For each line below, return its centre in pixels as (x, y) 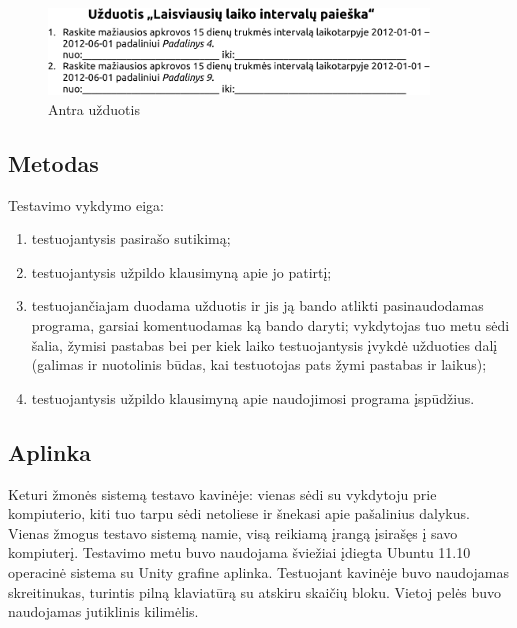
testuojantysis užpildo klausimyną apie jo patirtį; (181, 271)
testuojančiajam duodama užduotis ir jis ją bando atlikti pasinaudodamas (257, 305)
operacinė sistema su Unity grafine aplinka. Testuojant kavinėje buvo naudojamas (259, 571)
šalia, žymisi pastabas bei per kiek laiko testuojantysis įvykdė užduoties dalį (264, 344)
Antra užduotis (94, 108)
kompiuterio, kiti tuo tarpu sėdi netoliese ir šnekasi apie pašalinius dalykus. (239, 513)
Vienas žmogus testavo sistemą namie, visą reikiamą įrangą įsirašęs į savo (233, 532)
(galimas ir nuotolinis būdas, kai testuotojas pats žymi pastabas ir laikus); (259, 364)
